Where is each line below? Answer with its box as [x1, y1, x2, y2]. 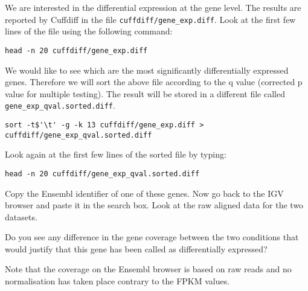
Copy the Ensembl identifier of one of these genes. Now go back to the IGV [5, 187, 284, 199]
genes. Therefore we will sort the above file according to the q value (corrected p [5, 75, 303, 88]
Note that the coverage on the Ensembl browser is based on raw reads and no [5, 263, 292, 275]
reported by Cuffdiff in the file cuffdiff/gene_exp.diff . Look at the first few [5, 13, 296, 25]
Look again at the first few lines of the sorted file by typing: [5, 148, 226, 161]
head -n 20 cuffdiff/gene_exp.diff [5, 46, 148, 55]
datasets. [5, 210, 37, 223]
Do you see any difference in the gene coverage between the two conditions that [5, 231, 299, 243]
